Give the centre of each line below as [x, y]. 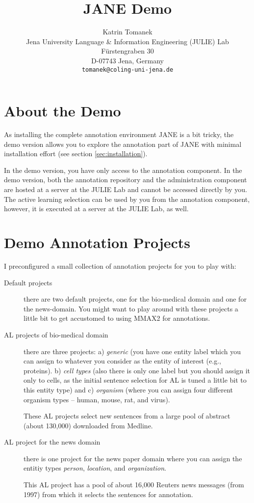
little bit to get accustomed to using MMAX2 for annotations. [117, 318]
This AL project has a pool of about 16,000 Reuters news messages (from [134, 485]
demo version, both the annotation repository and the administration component [126, 180]
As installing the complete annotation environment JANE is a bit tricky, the [119, 134]
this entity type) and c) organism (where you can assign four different [128, 389]
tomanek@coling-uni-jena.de [127, 70]
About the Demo [63, 111]
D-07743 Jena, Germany [127, 60]
